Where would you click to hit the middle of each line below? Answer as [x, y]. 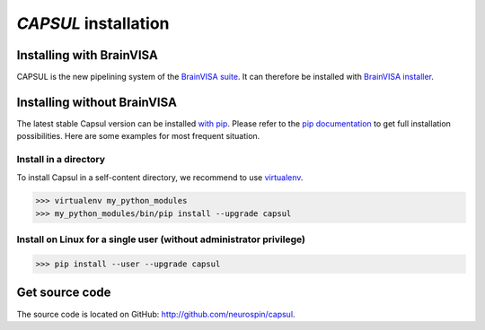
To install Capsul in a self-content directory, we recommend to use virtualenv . [160, 177]
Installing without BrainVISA [97, 102]
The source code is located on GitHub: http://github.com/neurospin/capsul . [156, 314]
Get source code [64, 293]
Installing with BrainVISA [88, 55]
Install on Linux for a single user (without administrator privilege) [161, 239]
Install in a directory [61, 160]
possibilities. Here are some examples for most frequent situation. [138, 136]
